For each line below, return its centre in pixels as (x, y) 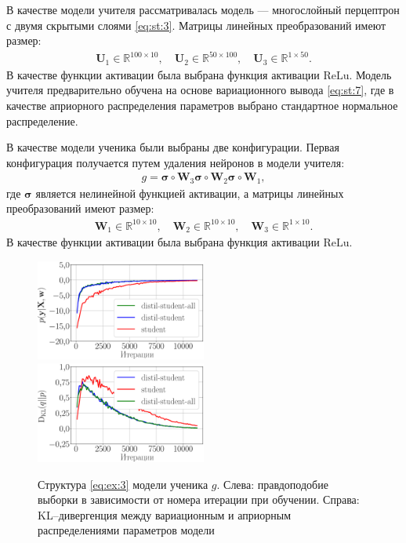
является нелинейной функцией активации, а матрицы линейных (190, 193)
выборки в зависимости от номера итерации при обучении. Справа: (199, 499)
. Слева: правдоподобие (272, 484)
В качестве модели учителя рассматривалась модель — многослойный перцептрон (203, 9)
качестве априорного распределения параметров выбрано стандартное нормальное (202, 105)
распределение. (42, 120)
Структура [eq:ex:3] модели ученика (123, 484)
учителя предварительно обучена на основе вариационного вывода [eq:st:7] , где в (200, 90)
